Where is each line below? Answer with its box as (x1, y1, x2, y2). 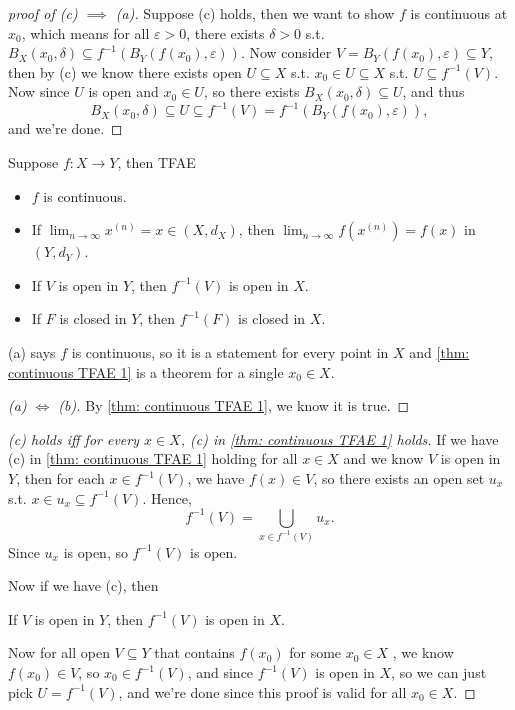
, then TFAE (117, 152, 196, 173)
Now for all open (8, 642, 110, 663)
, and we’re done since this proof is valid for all (118, 681, 407, 702)
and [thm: (409, 342, 470, 363)
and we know (343, 448, 424, 469)
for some (289, 642, 342, 663)
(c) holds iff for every (8, 428, 139, 449)
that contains (154, 642, 235, 663)
